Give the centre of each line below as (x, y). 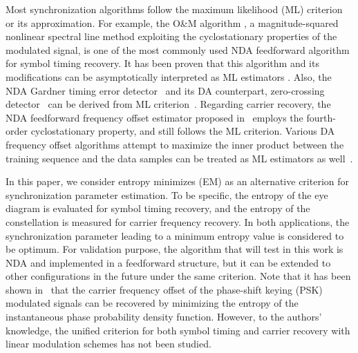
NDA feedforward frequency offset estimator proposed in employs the (154, 117)
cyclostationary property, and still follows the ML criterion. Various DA (183, 131)
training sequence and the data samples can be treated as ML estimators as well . (179, 158)
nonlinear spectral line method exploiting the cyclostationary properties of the (171, 36)
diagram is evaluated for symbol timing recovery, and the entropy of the (158, 208)
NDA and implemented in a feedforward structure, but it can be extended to (168, 262)
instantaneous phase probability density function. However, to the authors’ (164, 317)
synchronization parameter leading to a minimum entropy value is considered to (175, 235)
